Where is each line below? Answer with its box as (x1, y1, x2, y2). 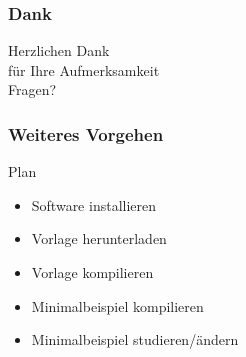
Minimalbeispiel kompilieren (31, 295, 204, 316)
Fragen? (8, 79, 57, 100)
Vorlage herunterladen (31, 228, 167, 249)
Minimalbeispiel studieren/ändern (31, 329, 239, 350)
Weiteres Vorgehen (8, 121, 164, 146)
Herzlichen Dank (8, 40, 110, 61)
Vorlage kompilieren (31, 262, 154, 282)
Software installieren (31, 194, 157, 215)
